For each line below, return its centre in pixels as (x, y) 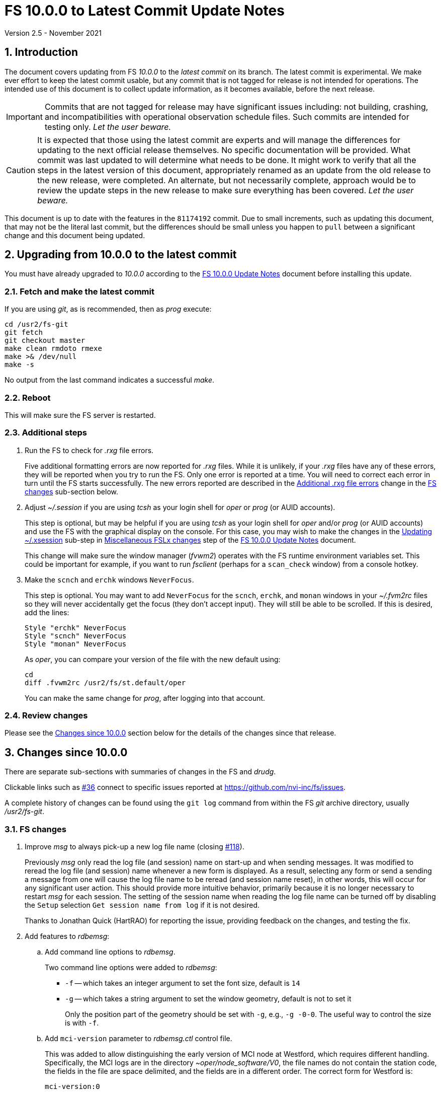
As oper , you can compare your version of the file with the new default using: (153, 659)
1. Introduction (41, 52)
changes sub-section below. (72, 491)
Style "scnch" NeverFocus (76, 636)
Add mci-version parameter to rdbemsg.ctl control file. (139, 1039)
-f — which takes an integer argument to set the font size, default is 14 (183, 983)
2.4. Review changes (46, 716)
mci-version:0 (72, 1087)
